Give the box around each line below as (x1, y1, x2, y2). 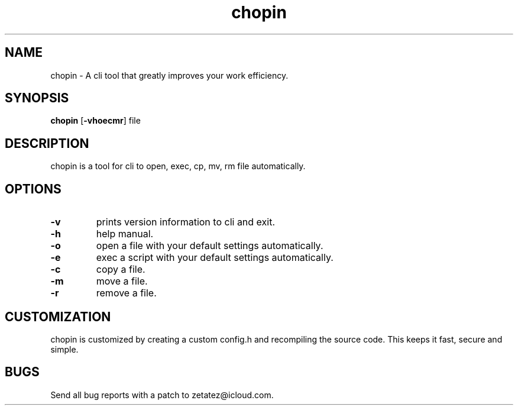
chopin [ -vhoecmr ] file (50, 115, 141, 126)
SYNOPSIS (5, 91, 69, 106)
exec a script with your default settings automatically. (96, 251, 334, 264)
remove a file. (96, 287, 157, 299)
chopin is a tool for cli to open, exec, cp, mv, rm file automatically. (50, 161, 306, 172)
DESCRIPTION (5, 135, 89, 151)
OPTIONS (5, 181, 61, 196)
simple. (50, 344, 79, 354)
